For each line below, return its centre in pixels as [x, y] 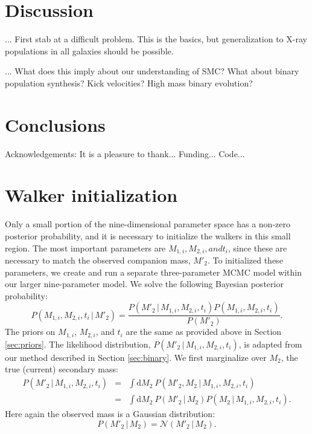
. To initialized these [245, 260]
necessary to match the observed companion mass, [98, 260]
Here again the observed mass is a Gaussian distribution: [110, 414]
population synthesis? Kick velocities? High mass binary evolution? [129, 83]
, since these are [257, 248]
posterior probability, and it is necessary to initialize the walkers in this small [148, 235]
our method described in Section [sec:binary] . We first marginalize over [136, 357]
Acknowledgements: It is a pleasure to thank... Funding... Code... [125, 153]
